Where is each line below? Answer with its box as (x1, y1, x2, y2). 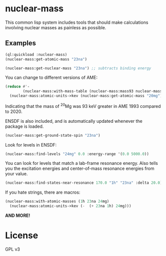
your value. (5, 171, 28, 177)
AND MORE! (5, 212, 31, 218)
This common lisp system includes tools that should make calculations (5, 19, 149, 25)
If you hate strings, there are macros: (5, 189, 81, 196)
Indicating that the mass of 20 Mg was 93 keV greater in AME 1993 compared (5, 102, 161, 109)
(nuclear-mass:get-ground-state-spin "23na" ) (5, 133, 100, 138)
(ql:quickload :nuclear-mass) (5, 52, 68, 57)
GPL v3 (5, 246, 20, 252)
